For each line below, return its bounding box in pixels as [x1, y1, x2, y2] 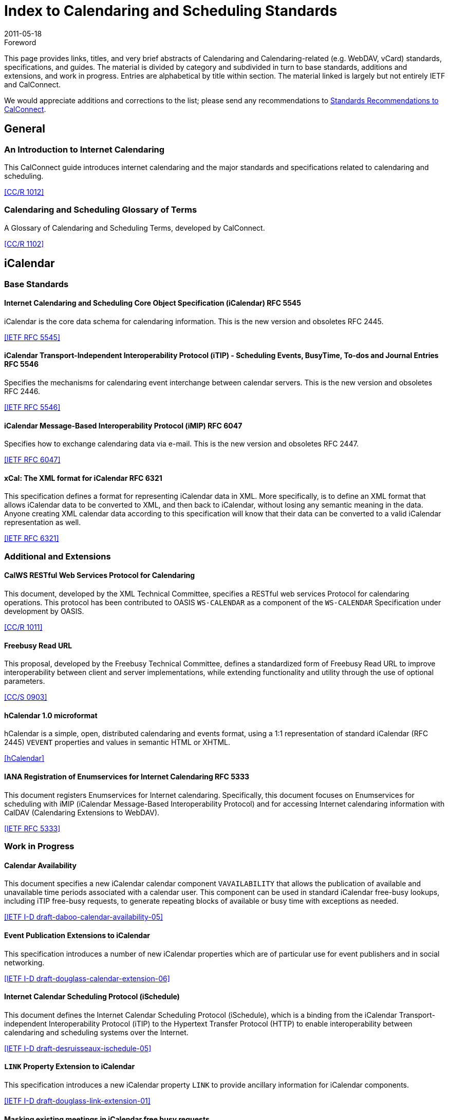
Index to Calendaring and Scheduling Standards [4, 2, 338, 20]
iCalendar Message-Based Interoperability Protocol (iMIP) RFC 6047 [4, 421, 242, 430]
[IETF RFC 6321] [4, 534, 59, 543]
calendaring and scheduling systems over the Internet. [4, 1028, 189, 1037]
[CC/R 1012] [4, 187, 44, 196]
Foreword [4, 38, 36, 47]
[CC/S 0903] [4, 693, 47, 702]
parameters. [4, 677, 45, 686]
